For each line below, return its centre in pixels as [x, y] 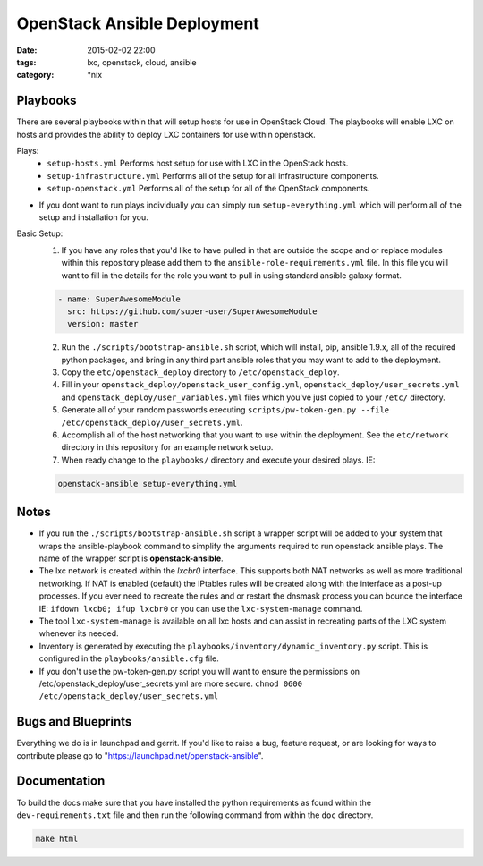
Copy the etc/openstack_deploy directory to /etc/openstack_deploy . [200, 372]
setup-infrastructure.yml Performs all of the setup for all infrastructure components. [213, 175]
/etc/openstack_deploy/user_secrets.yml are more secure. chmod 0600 [171, 683]
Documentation [61, 781]
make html [57, 838]
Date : [27, 50]
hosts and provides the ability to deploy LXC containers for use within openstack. [166, 134]
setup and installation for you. [94, 217]
